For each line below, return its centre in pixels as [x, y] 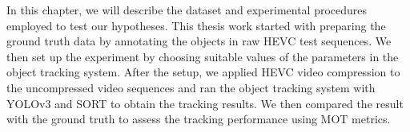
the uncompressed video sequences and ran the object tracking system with [191, 87]
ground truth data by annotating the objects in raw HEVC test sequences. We [199, 41]
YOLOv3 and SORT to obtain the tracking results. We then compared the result [205, 103]
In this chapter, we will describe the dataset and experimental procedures [187, 10]
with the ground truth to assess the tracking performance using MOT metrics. [199, 119]
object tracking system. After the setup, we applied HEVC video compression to [203, 72]
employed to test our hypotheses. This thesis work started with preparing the [196, 25]
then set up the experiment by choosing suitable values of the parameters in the [203, 56]
